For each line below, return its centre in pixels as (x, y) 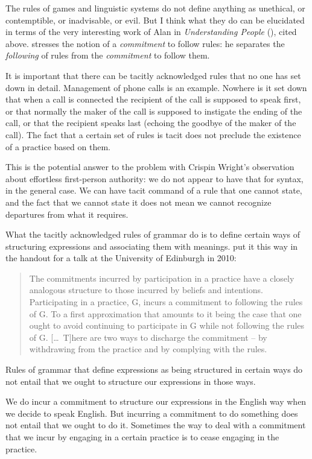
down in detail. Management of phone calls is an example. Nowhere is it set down (156, 87)
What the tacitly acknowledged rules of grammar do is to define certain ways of (153, 234)
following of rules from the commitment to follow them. (108, 55)
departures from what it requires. (67, 214)
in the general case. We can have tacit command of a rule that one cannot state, (154, 190)
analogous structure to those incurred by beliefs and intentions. (146, 290)
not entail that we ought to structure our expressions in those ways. (131, 381)
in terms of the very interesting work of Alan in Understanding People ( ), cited (151, 32)
